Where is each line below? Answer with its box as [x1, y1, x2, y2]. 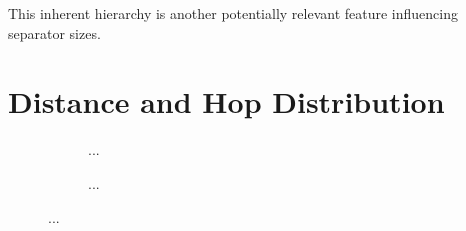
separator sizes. [8, 22, 101, 43]
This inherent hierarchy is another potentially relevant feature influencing [8, 3, 458, 23]
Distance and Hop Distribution [8, 81, 445, 122]
